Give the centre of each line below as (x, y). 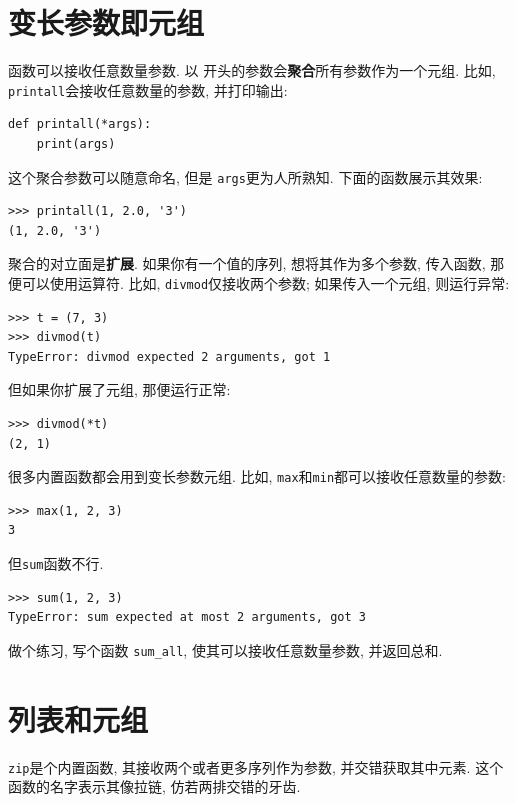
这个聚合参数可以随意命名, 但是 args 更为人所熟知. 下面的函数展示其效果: (245, 176)
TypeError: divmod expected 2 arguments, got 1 (169, 356)
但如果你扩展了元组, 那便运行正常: (119, 389)
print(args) (76, 143)
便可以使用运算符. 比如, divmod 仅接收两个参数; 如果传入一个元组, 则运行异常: (259, 283)
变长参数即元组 (106, 22)
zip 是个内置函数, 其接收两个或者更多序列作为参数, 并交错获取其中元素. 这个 (256, 766)
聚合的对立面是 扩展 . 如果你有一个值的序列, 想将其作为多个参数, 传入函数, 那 (256, 263)
